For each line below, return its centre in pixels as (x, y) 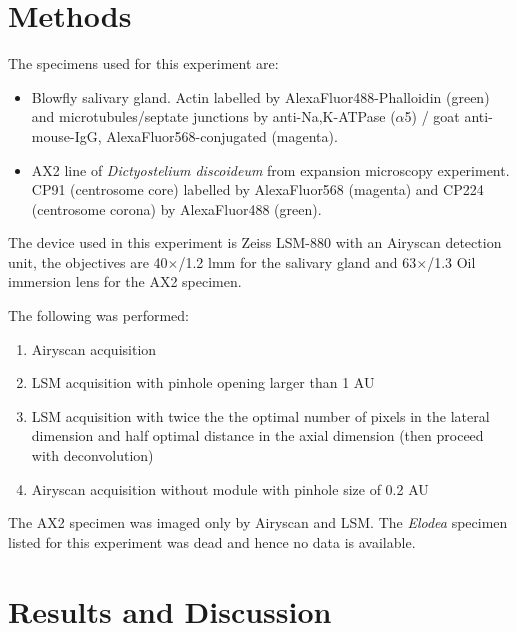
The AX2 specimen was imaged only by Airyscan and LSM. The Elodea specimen (258, 522)
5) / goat (432, 116)
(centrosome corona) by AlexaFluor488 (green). (176, 208)
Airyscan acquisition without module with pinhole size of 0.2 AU (230, 488)
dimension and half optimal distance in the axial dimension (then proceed (257, 435)
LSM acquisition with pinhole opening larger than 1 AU (203, 382)
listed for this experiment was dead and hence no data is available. (212, 541)
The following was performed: (98, 315)
